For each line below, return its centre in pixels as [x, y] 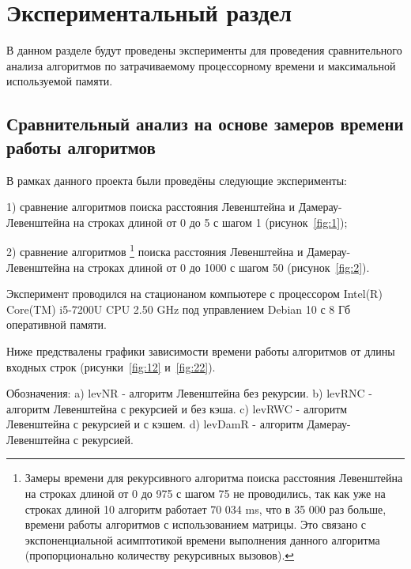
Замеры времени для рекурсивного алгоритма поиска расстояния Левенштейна [214, 478]
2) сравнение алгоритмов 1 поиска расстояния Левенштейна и [155, 250]
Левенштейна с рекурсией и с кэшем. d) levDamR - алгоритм [155, 424]
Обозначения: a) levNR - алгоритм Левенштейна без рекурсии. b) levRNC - [189, 393]
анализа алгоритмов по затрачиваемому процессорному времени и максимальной [201, 65]
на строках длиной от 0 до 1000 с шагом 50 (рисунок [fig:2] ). [221, 267]
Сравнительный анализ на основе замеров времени [205, 124]
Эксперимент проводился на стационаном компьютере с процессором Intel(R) [194, 294]
